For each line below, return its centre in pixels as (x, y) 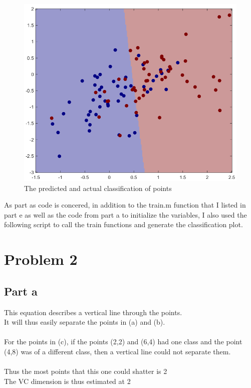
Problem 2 (41, 259)
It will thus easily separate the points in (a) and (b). (85, 322)
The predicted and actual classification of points (98, 188)
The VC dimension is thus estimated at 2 (67, 381)
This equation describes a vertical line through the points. (93, 312)
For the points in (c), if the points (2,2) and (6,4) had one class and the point (123, 342)
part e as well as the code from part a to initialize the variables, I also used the (125, 214)
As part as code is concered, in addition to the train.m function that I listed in (125, 205)
